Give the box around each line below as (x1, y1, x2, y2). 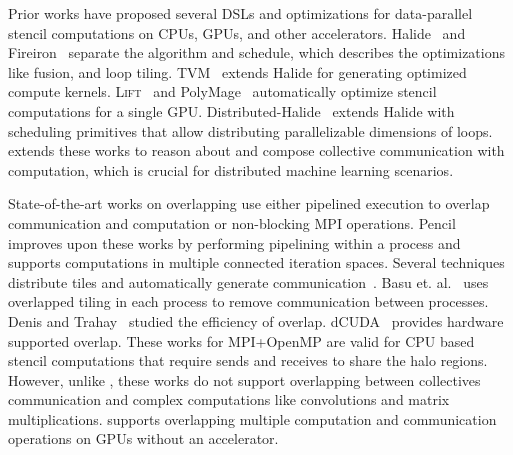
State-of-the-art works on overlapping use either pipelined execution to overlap (8, 193, 490, 214)
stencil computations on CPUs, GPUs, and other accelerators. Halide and (8, 22, 466, 43)
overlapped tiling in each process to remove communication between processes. (8, 291, 489, 312)
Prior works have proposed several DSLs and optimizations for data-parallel (8, 3, 473, 23)
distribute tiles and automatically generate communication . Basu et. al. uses (8, 271, 489, 292)
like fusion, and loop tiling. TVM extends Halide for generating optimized (8, 61, 467, 82)
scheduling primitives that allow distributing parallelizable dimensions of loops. (8, 120, 493, 141)
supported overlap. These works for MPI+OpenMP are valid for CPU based (8, 330, 475, 351)
